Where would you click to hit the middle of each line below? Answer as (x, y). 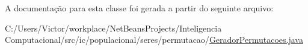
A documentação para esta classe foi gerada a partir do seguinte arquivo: (139, 8)
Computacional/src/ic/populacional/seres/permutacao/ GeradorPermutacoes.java (154, 40)
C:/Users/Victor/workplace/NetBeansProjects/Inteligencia (113, 28)
